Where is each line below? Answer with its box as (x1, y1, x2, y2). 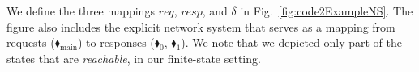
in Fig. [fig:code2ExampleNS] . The (240, 2, 413, 19)
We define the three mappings (6, 2, 155, 19)
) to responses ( (78, 34, 155, 51)
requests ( (6, 34, 55, 51)
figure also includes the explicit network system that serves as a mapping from (6, 18, 395, 35)
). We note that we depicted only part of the (181, 34, 402, 51)
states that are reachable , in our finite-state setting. (6, 49, 261, 66)
